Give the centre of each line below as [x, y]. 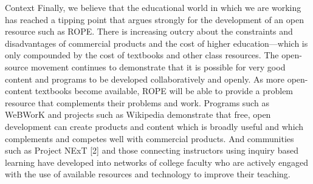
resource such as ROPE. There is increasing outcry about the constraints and [149, 31]
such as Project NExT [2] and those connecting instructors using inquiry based [152, 150]
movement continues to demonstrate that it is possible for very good [158, 66]
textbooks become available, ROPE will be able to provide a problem [164, 91]
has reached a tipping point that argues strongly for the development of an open [154, 19]
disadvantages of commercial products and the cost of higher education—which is [156, 43]
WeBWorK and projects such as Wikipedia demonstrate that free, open [138, 114]
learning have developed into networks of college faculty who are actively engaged [157, 162]
